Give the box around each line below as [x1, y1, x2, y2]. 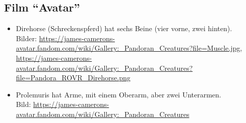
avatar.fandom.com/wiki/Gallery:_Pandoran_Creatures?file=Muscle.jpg [16, 43, 240, 53]
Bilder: [16, 33, 37, 43]
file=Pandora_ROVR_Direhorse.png [16, 72, 131, 83]
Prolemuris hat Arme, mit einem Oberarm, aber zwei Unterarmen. [16, 89, 221, 99]
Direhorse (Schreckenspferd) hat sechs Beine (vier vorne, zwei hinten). [16, 23, 232, 34]
